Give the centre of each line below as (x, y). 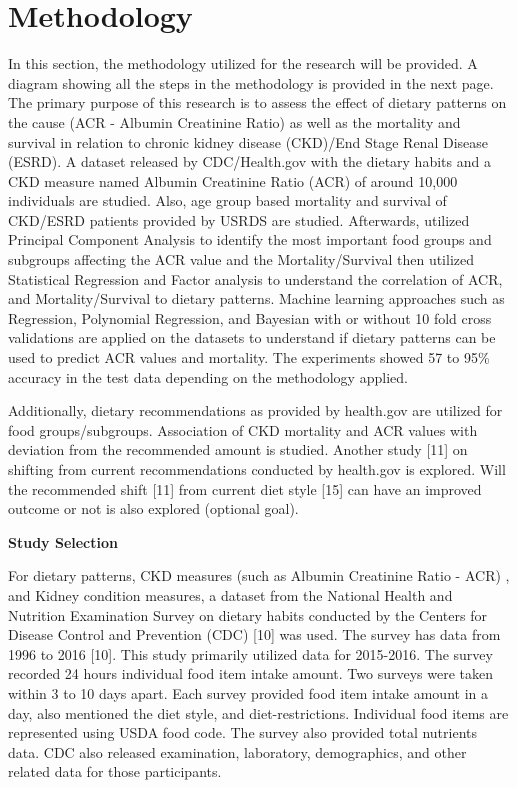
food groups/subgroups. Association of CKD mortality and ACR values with (243, 429)
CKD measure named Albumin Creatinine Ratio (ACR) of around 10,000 (233, 180)
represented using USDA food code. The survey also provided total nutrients (243, 732)
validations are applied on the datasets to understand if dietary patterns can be (252, 337)
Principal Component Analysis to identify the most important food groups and (250, 239)
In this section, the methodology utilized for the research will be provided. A (243, 63)
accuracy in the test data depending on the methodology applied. (208, 376)
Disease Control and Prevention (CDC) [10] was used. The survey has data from (254, 634)
